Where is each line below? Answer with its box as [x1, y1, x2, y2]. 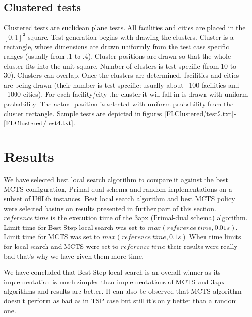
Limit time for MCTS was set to [4, 231, 100, 242]
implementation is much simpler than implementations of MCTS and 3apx [4, 276, 225, 286]
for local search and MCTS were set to [4, 241, 119, 251]
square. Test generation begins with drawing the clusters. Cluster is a [28, 32, 234, 42]
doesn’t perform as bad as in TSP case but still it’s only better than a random [4, 295, 237, 305]
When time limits [189, 231, 241, 242]
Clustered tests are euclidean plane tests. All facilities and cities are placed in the [4, 22, 246, 33]
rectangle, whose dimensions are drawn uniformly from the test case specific [4, 41, 229, 52]
